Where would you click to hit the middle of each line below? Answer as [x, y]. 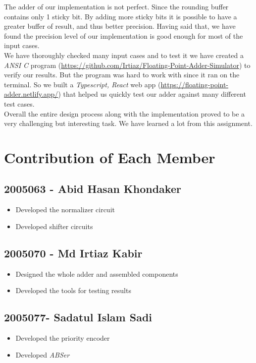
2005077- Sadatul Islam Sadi [78, 317]
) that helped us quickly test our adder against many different [152, 94]
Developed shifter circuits [54, 226]
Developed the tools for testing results [73, 290]
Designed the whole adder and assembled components [97, 273]
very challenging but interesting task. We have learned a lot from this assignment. [128, 123]
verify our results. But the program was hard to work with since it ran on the [122, 75]
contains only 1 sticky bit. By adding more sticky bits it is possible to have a [121, 16]
